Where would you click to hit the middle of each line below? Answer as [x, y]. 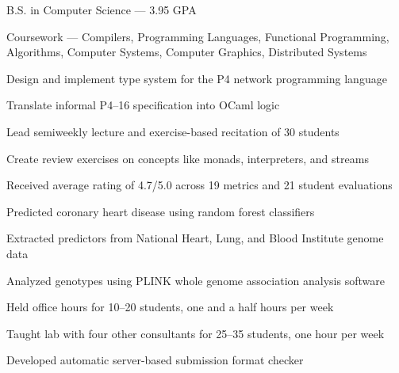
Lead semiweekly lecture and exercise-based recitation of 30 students [173, 131]
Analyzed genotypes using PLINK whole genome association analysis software [196, 280]
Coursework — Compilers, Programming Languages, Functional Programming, [198, 36]
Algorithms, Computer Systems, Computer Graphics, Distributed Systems [187, 52]
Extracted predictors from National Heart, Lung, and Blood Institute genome [195, 238]
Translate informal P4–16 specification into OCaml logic [143, 105]
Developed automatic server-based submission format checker [155, 360]
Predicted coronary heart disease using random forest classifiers [161, 211]
